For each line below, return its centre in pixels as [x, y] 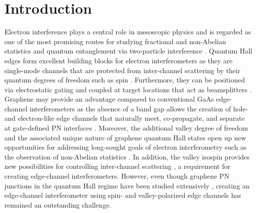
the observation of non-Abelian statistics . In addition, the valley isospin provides [127, 156]
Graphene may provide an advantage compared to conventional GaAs [109, 99]
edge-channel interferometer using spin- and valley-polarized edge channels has [123, 195]
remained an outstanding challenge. [58, 204]
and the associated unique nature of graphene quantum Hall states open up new [125, 137]
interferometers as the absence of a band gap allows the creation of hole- [139, 108]
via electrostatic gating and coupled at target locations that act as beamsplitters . [128, 89]
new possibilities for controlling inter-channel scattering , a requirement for [117, 166]
